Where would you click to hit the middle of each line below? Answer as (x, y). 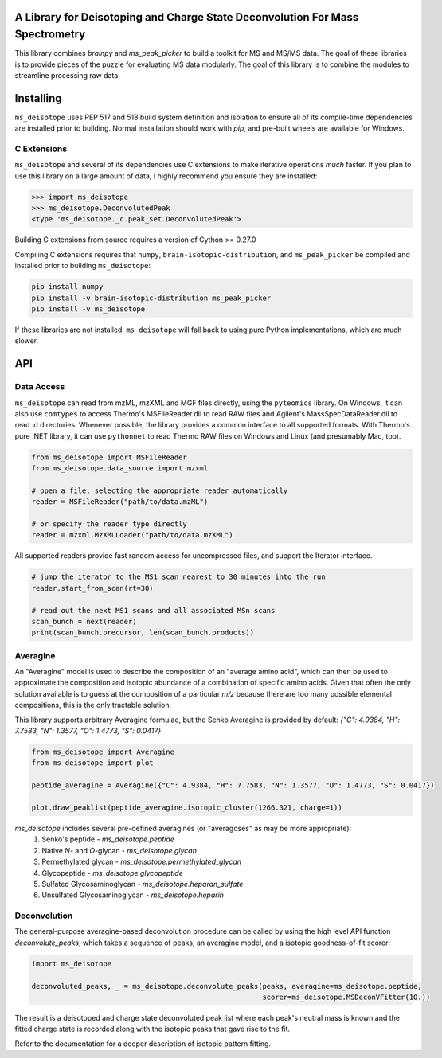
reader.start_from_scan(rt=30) (93, 588)
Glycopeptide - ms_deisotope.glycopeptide (112, 873)
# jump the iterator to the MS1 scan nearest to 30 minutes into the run (178, 577)
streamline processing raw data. (68, 75)
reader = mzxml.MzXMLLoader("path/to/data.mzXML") (133, 535)
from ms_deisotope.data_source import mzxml (120, 468)
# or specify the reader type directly (109, 524)
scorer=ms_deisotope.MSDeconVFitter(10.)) (346, 997)
